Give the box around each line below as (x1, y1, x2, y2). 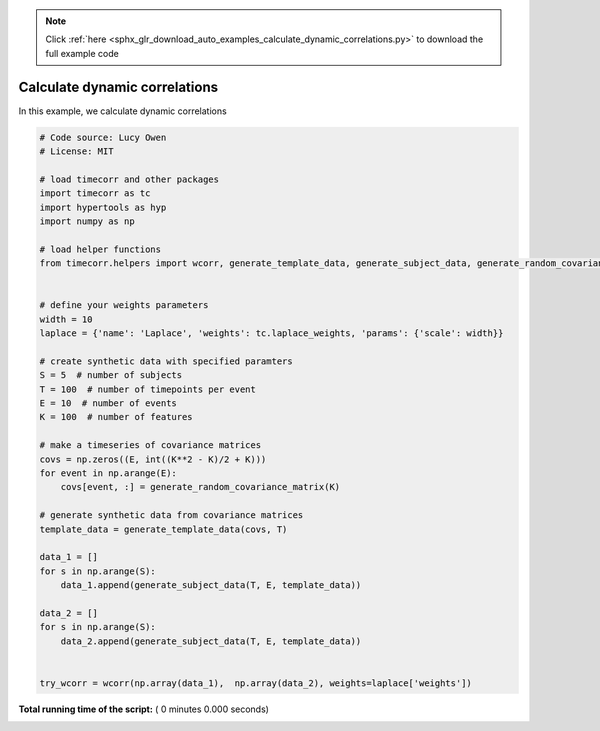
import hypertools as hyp (39, 201, 167, 213)
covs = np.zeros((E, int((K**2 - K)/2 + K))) (39, 453, 267, 465)
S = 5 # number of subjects (39, 370, 183, 381)
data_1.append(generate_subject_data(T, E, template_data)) (60, 580, 362, 591)
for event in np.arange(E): (39, 468, 177, 479)
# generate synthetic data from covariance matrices (39, 510, 304, 521)
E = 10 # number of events (39, 398, 177, 409)
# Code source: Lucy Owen (39, 131, 167, 143)
